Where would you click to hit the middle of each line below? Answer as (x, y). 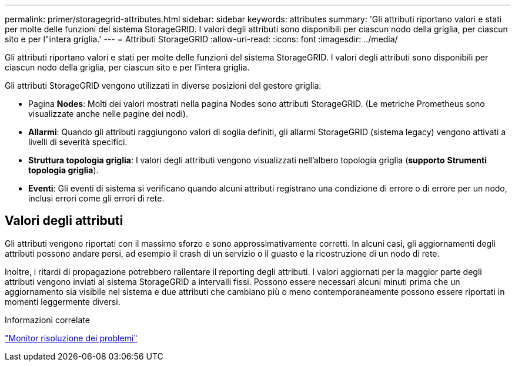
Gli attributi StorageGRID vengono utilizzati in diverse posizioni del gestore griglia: (163, 85)
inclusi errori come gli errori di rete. (96, 198)
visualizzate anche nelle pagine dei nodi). (108, 114)
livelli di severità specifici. (78, 142)
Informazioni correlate (47, 320)
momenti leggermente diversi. (63, 301)
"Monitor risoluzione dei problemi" (71, 338)
